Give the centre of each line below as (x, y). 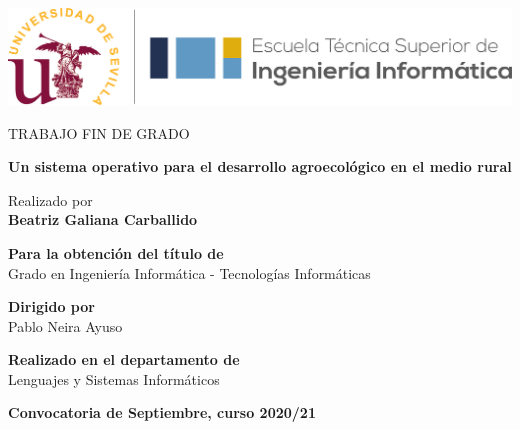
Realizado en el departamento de (124, 359)
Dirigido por (51, 306)
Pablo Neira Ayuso (65, 325)
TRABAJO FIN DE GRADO (99, 132)
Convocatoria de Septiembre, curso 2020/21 (162, 412)
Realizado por (50, 199)
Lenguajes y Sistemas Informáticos (114, 378)
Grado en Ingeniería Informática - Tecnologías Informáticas (189, 272)
